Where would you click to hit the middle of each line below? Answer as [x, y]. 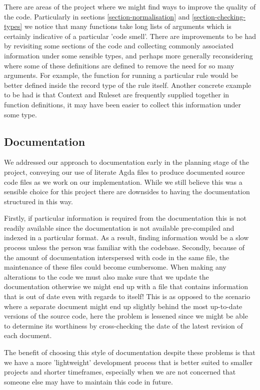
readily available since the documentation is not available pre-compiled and [119, 227]
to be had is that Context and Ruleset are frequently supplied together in [117, 95]
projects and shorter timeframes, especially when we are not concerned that [120, 372]
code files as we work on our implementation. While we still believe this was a [123, 182]
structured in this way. [38, 201]
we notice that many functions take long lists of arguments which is [128, 26]
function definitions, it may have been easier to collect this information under [123, 104]
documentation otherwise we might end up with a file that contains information [126, 286]
